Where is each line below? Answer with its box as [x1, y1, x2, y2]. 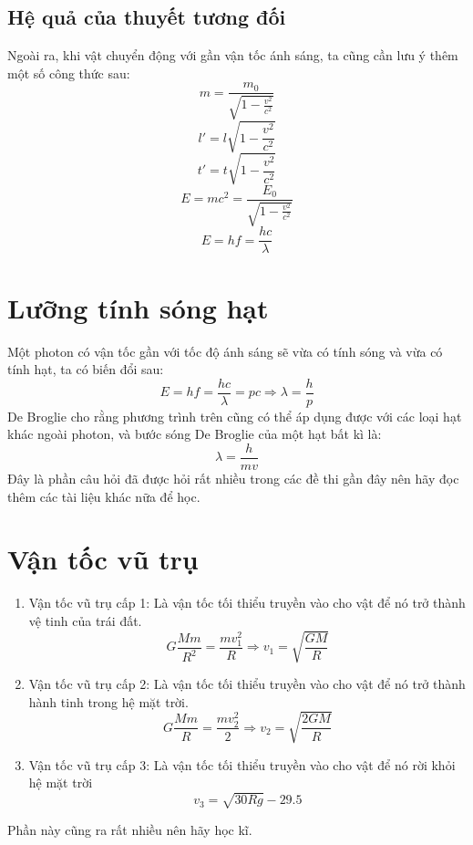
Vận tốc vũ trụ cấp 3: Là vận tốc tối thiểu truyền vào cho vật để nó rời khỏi [28, 755, 456, 774]
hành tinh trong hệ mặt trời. [28, 692, 189, 711]
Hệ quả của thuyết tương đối [7, 3, 286, 31]
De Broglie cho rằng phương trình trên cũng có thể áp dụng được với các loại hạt [7, 406, 462, 425]
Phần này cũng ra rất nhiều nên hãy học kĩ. [7, 819, 252, 839]
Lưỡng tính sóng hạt [7, 288, 269, 326]
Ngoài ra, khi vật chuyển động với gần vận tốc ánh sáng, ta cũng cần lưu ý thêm [7, 46, 458, 65]
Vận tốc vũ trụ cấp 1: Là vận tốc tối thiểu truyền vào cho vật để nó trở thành [28, 593, 466, 612]
